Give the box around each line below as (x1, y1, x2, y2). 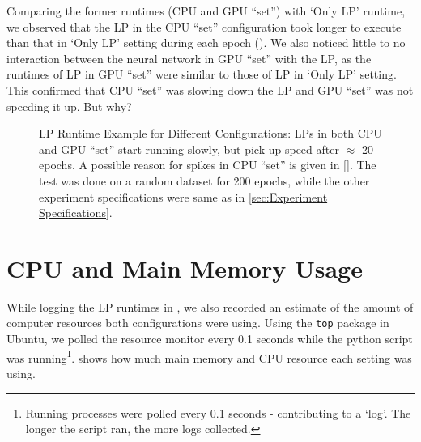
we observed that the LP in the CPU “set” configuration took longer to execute (6, 18, 402, 35)
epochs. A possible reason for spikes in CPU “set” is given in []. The (39, 156, 376, 173)
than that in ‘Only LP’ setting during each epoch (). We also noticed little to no (6, 34, 406, 51)
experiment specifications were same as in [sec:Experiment (39, 188, 328, 205)
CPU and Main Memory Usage (6, 251, 363, 284)
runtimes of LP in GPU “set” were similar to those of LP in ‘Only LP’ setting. (6, 66, 397, 83)
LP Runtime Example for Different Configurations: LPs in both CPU (39, 125, 382, 142)
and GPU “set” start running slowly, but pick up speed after (39, 140, 339, 157)
